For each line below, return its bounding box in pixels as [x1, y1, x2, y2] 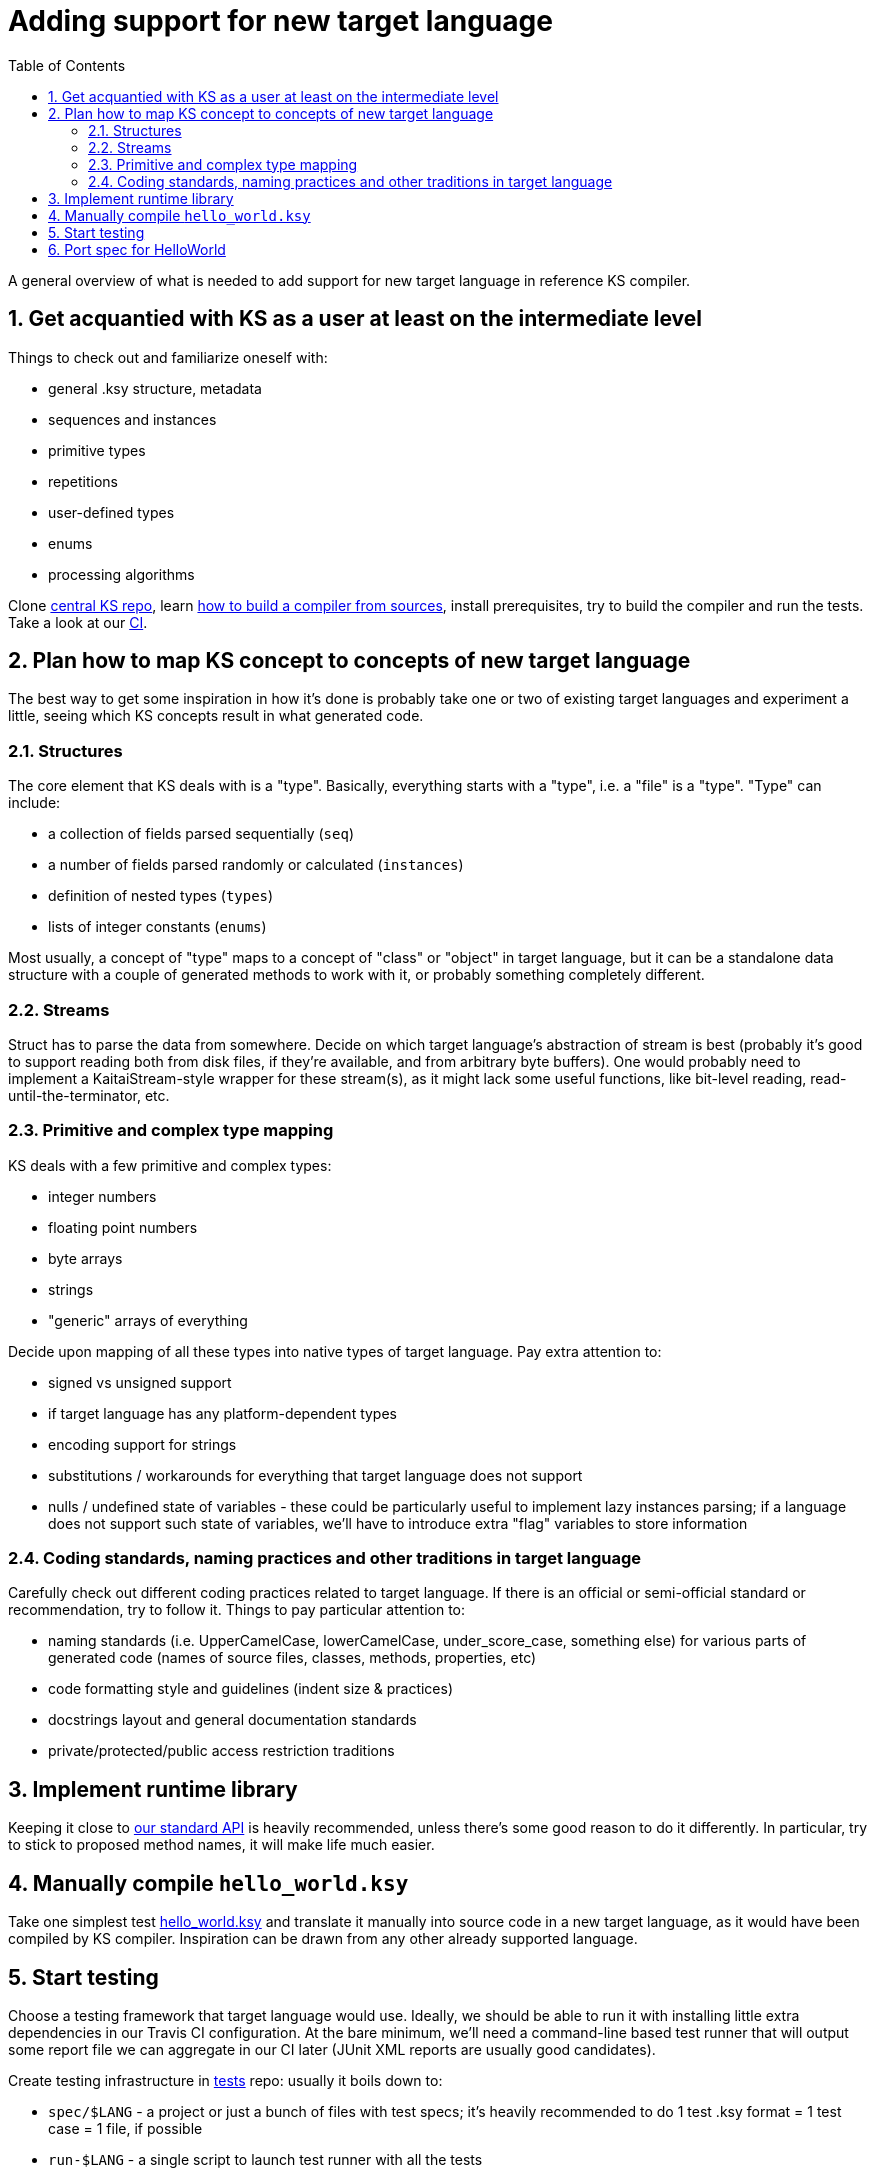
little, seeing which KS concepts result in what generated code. [8, 707, 424, 725]
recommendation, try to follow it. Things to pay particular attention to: [8, 1601, 466, 1619]
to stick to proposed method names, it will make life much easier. [8, 1836, 435, 1854]
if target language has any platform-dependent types [48, 1404, 397, 1422]
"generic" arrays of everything [48, 1311, 248, 1329]
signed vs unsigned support [48, 1373, 232, 1391]
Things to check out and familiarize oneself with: [8, 348, 328, 366]
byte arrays [48, 1249, 123, 1267]
